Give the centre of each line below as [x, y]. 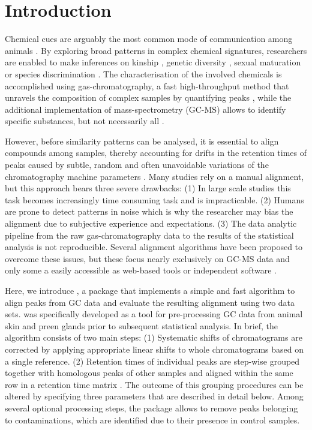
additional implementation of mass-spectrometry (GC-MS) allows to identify [145, 109]
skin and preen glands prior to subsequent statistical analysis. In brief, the [142, 325]
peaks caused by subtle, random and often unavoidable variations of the [137, 165]
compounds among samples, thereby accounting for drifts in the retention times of [156, 153]
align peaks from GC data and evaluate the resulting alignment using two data [150, 302]
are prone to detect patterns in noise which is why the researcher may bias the [149, 211]
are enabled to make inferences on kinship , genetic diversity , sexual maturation [153, 62]
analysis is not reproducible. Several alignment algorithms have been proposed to [154, 247]
